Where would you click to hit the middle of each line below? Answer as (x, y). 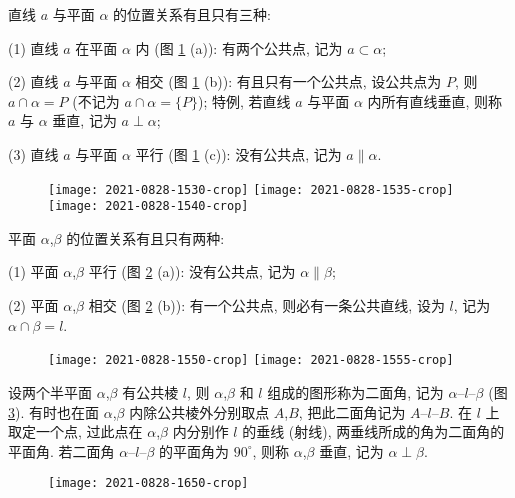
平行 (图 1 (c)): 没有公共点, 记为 (238, 153)
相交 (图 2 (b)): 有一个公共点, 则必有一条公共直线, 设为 (266, 305)
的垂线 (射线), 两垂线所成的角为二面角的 (373, 431)
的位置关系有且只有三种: (192, 14)
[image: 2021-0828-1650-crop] (148, 483)
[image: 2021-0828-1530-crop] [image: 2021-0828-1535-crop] (251, 189)
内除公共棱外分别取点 (199, 411)
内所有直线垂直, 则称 (435, 100)
